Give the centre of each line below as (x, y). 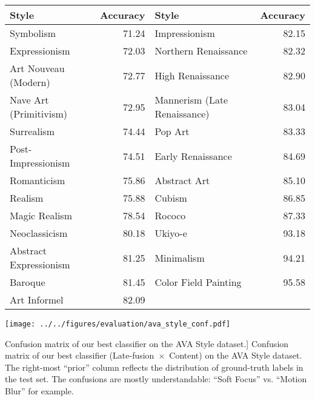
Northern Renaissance (201, 51)
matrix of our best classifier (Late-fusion (80, 355)
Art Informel (37, 300)
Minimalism (180, 257)
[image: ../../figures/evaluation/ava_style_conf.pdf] (118, 324)
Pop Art (172, 131)
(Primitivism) (39, 114)
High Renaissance (192, 75)
